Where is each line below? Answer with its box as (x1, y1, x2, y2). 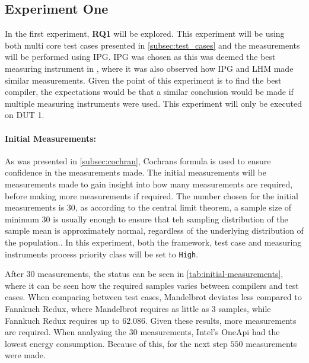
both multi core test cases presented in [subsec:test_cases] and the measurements (5, 39, 300, 51)
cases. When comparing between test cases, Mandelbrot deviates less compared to (5, 291, 302, 303)
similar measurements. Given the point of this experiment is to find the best (5, 74, 282, 86)
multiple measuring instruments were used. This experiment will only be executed (5, 97, 302, 109)
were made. (5, 349, 46, 361)
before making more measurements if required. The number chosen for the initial (5, 189, 298, 202)
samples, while (218, 302, 271, 314)
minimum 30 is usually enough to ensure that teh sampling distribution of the (5, 212, 288, 225)
